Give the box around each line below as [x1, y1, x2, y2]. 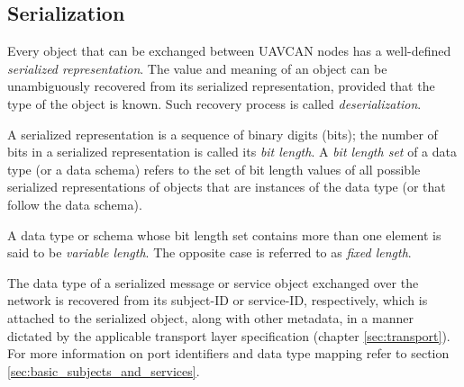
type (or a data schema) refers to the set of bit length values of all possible [7, 159, 421, 178]
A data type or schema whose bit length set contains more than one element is [7, 225, 441, 244]
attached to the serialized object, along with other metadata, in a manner [7, 308, 414, 327]
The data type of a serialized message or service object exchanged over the [7, 273, 419, 292]
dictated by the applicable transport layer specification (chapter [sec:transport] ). [7, 326, 450, 345]
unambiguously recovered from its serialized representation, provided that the [7, 76, 435, 95]
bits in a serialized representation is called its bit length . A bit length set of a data [7, 142, 457, 161]
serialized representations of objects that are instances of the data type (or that [7, 177, 446, 196]
